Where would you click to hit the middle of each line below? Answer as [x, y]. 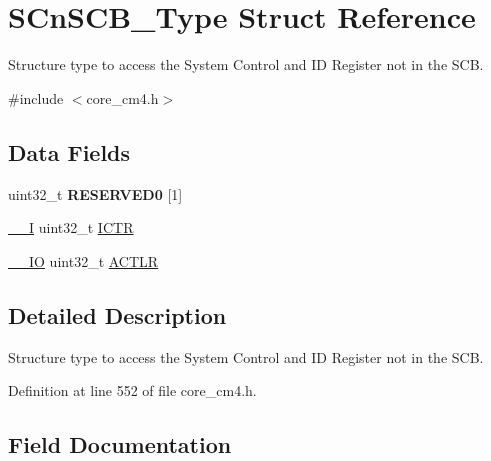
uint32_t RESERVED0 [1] [95, 193]
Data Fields [69, 151]
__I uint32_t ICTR [71, 227]
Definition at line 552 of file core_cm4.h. [132, 390]
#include [36, 97]
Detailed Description [117, 314]
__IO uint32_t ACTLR [83, 260]
